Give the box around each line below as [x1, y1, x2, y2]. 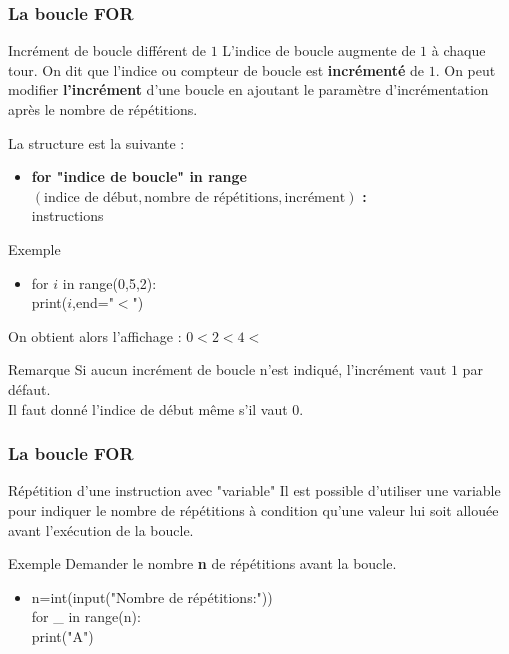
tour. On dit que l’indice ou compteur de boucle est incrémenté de [8, 59, 425, 80]
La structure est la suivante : [8, 132, 185, 153]
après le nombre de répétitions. [8, 99, 198, 119]
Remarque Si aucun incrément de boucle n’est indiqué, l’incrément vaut [8, 359, 447, 380]
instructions [31, 205, 104, 226]
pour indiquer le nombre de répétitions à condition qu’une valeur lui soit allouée [8, 499, 499, 520]
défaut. [8, 378, 51, 399]
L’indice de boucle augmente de [222, 40, 416, 61]
